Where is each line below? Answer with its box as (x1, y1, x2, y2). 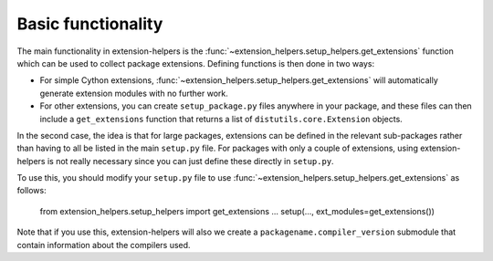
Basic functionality (16, 14, 163, 34)
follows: (16, 185, 47, 196)
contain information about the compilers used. (16, 239, 191, 250)
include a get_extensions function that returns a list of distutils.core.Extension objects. (39, 113, 404, 124)
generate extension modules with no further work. (39, 88, 228, 99)
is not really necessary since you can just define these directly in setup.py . (47, 155, 334, 166)
